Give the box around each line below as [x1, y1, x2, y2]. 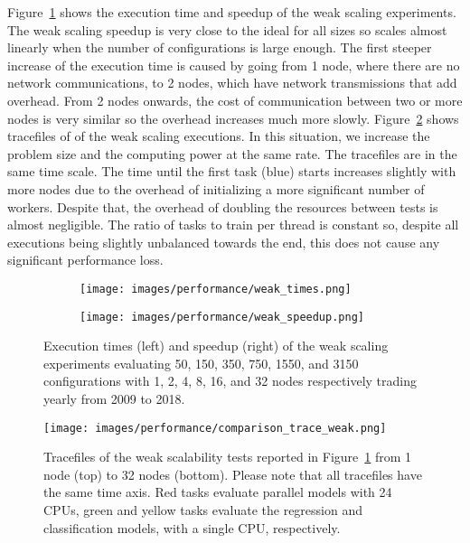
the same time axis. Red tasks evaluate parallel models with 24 [43, 482, 392, 501]
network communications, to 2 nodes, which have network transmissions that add [7, 73, 457, 92]
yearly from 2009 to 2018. [43, 389, 185, 407]
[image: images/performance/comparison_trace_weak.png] [43, 421, 387, 435]
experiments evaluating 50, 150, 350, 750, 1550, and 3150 [43, 353, 359, 372]
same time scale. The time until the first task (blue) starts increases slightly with [7, 162, 456, 181]
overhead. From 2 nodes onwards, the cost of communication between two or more [7, 90, 463, 109]
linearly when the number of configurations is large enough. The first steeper [7, 38, 432, 57]
